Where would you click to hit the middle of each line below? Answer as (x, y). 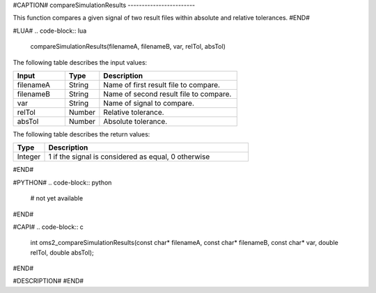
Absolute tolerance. (135, 121)
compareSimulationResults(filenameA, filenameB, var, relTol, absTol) (128, 47)
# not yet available (57, 198)
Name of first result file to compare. (162, 85)
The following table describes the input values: (80, 62)
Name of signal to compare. (149, 103)
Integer (29, 157)
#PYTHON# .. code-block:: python (62, 182)
